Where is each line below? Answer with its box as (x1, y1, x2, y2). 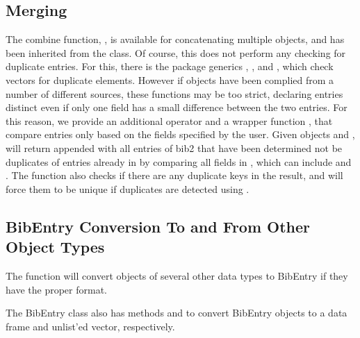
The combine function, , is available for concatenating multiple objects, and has (6, 32, 345, 47)
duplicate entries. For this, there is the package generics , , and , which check (6, 59, 334, 74)
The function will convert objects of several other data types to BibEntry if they (6, 268, 348, 282)
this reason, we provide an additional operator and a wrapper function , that (6, 113, 333, 128)
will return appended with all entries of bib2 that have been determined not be (6, 140, 343, 155)
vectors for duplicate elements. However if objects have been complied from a (6, 72, 334, 87)
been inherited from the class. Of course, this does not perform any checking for (6, 45, 346, 60)
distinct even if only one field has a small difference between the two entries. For (6, 100, 347, 115)
